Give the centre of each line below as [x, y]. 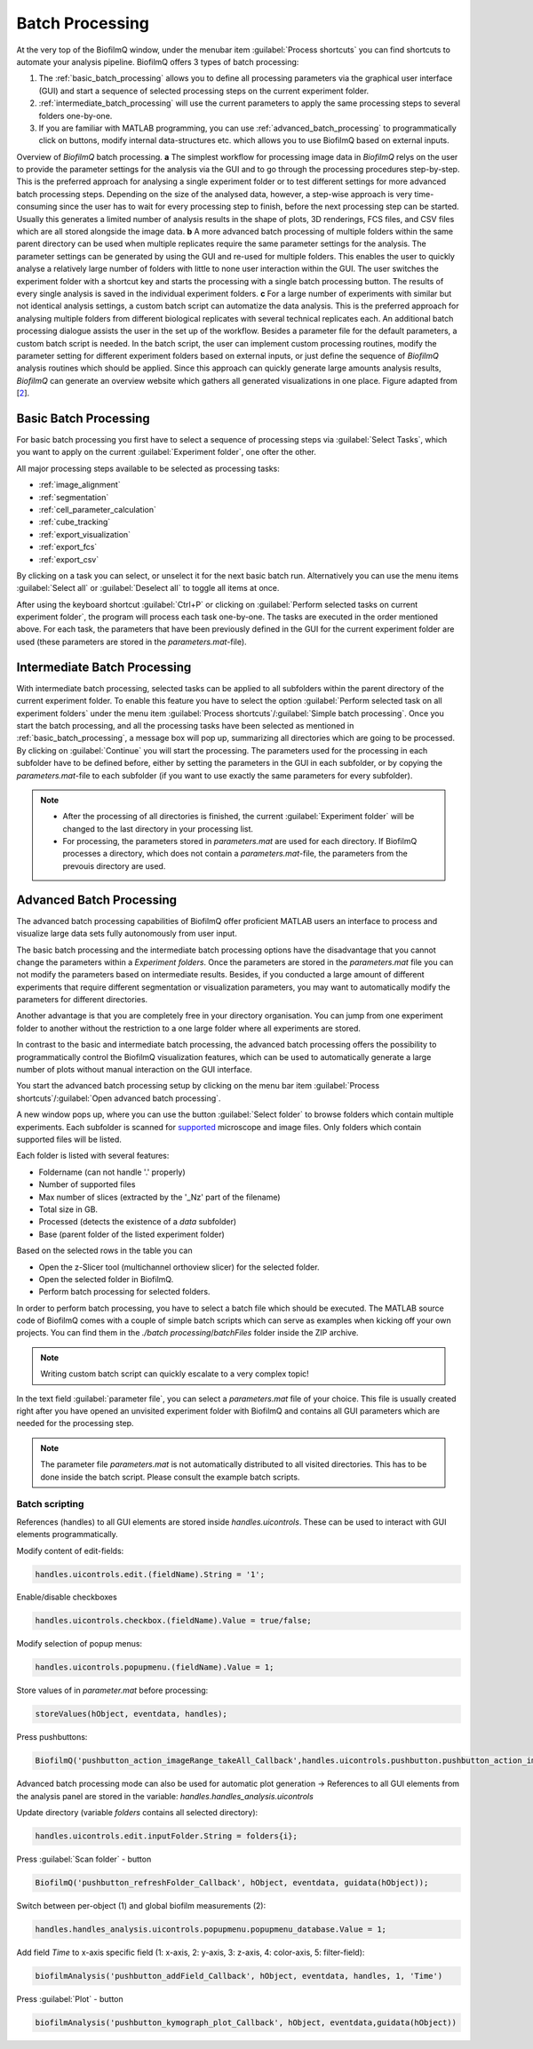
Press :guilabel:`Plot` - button [70, 1999]
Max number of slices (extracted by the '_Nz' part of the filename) [159, 1197]
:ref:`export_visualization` [85, 534]
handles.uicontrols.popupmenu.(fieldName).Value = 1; [155, 1667]
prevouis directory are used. [114, 865]
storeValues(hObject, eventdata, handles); [131, 1714]
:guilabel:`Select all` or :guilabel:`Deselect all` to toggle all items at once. [148, 588]
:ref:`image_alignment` [80, 485]
